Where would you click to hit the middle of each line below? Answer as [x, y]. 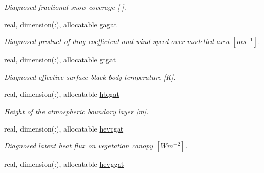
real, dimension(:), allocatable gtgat [60, 60]
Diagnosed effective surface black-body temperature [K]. [90, 77]
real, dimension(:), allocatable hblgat [62, 94]
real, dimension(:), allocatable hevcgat [64, 128]
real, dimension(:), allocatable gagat [60, 24]
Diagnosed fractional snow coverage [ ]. [65, 7]
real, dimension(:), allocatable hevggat [64, 164]
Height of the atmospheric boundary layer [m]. [76, 111]
